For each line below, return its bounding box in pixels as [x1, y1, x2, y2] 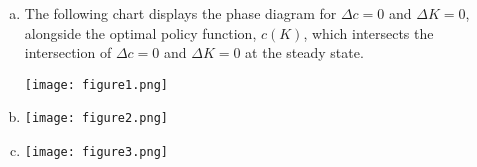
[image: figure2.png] [24, 111, 168, 126]
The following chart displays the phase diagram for [24, 3, 337, 23]
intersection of [24, 42, 112, 63]
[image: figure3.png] [24, 145, 168, 160]
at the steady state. [245, 42, 364, 63]
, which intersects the [303, 22, 434, 43]
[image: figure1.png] [24, 77, 168, 92]
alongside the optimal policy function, [24, 22, 257, 43]
